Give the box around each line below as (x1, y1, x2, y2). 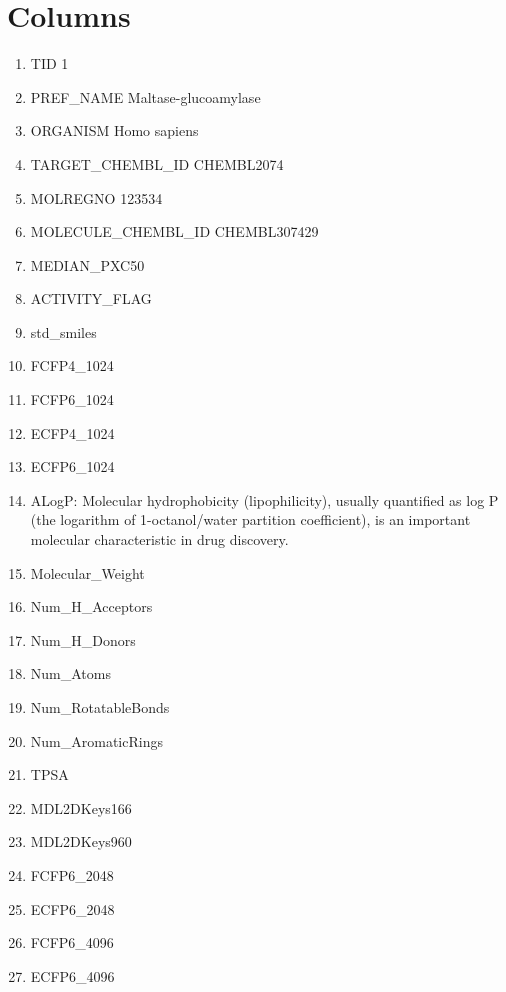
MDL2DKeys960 (30, 831, 132, 852)
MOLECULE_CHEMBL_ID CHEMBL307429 (30, 221, 319, 242)
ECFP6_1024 (30, 456, 115, 477)
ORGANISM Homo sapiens (30, 120, 199, 141)
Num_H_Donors (30, 629, 136, 650)
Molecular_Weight (30, 562, 145, 583)
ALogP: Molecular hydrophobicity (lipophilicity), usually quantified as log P (30, 489, 499, 510)
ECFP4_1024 (30, 422, 115, 443)
